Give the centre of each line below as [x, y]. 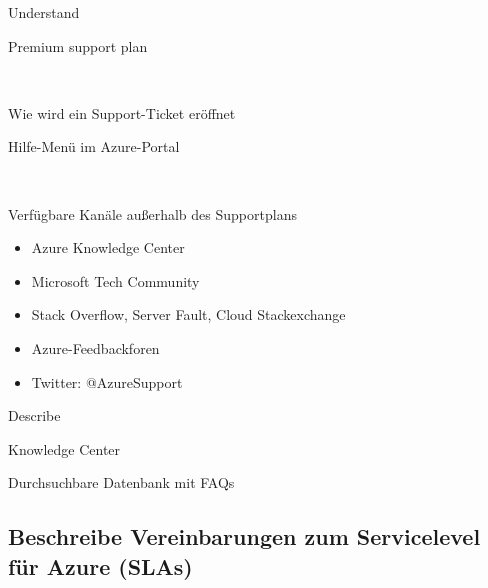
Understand [44, 12]
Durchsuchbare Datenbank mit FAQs [121, 482]
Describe [34, 415]
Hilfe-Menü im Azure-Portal [94, 146]
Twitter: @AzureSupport [107, 381]
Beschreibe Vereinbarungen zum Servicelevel [244, 536]
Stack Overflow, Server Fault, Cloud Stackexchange [188, 314]
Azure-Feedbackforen [95, 347]
